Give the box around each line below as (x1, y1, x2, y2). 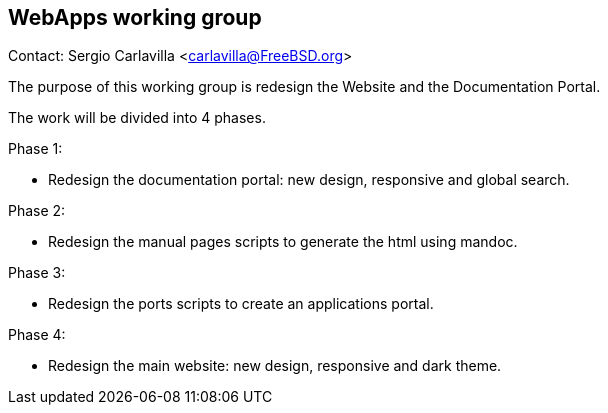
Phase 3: (8, 264, 66, 282)
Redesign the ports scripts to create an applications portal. (48, 295, 434, 313)
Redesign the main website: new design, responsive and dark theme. (48, 357, 502, 375)
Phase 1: (8, 140, 63, 158)
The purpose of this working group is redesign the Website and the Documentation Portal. (8, 78, 601, 96)
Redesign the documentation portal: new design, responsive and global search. (48, 171, 570, 189)
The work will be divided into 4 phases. (8, 109, 266, 127)
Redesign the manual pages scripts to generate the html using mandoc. (48, 233, 518, 251)
